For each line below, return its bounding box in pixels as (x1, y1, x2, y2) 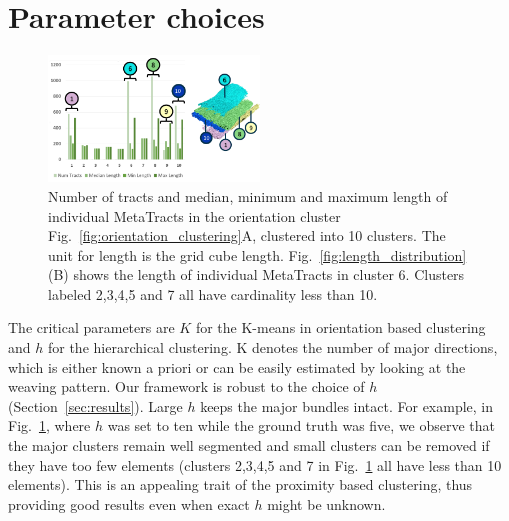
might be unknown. (267, 493, 386, 514)
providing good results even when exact (8, 493, 250, 514)
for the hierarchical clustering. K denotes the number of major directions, (47, 337, 498, 358)
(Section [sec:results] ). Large (8, 395, 183, 416)
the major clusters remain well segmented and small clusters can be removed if (8, 435, 490, 456)
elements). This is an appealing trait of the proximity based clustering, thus (8, 474, 473, 495)
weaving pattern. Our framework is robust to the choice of (8, 376, 365, 397)
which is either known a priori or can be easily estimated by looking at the (8, 356, 466, 377)
